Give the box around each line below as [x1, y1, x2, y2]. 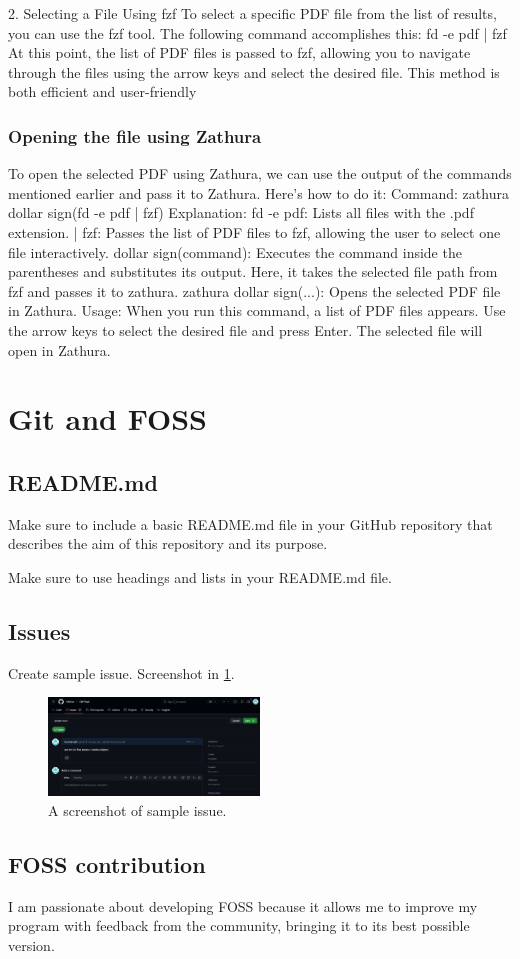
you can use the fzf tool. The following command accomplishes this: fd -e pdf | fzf [8, 22, 507, 43]
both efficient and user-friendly [8, 81, 197, 102]
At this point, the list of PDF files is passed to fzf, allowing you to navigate [8, 42, 471, 63]
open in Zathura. [8, 339, 111, 360]
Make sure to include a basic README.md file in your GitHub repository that [8, 513, 493, 534]
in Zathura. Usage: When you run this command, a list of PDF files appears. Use [8, 300, 506, 321]
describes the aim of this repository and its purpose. [8, 533, 328, 554]
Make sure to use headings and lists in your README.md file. [8, 566, 392, 587]
